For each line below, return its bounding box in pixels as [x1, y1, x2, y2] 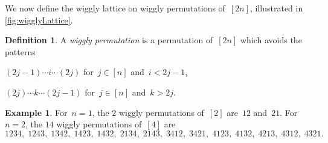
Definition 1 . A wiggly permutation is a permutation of [5, 34, 213, 46]
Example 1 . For [5, 106, 68, 118]
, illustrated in [249, 2, 303, 14]
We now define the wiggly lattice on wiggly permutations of [5, 2, 225, 14]
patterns [5, 45, 36, 58]
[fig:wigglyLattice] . [5, 13, 73, 26]
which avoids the [240, 34, 302, 46]
